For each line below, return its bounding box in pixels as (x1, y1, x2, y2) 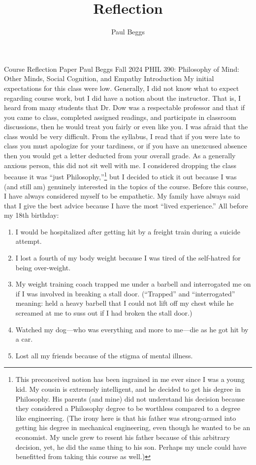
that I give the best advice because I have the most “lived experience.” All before (4, 200, 248, 210)
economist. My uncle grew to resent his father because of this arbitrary (15, 432, 230, 442)
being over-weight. (15, 262, 71, 272)
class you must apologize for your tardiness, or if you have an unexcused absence (4, 141, 247, 151)
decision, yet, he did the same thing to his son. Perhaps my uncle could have (15, 441, 247, 452)
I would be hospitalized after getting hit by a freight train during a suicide (15, 226, 240, 236)
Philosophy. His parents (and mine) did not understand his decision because (15, 393, 245, 404)
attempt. (15, 236, 42, 246)
